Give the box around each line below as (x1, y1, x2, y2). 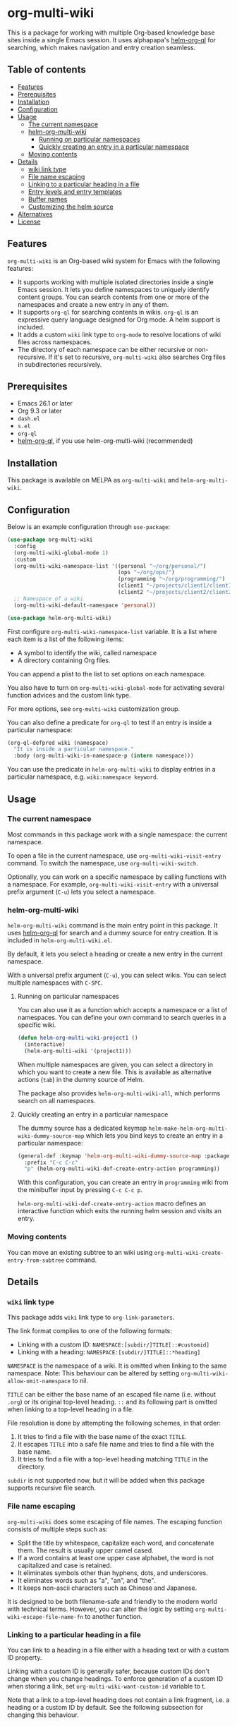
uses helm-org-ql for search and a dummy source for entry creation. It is (7, 929, 219, 937)
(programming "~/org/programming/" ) (117, 576, 226, 583)
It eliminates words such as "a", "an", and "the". (17, 1576, 156, 1584)
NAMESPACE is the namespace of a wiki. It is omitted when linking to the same (7, 1361, 227, 1370)
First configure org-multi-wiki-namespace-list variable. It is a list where (7, 627, 217, 636)
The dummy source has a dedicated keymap (17, 1124, 147, 1132)
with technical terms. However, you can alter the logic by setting (7, 1605, 194, 1613)
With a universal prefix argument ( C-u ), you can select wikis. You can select (7, 971, 227, 980)
